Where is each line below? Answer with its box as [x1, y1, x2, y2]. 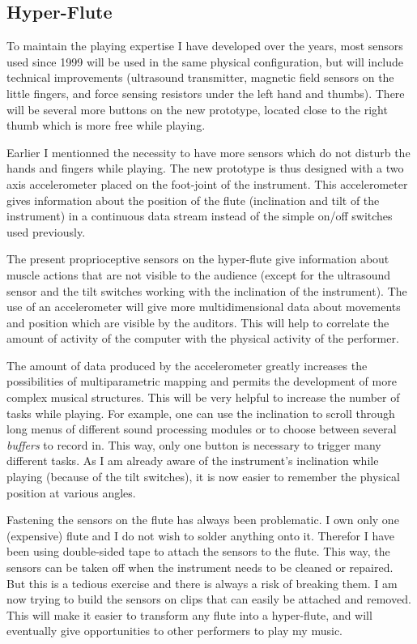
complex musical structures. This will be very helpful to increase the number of [6, 389, 400, 406]
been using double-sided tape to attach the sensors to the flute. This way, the [6, 543, 390, 560]
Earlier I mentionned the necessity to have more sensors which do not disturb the [6, 143, 411, 160]
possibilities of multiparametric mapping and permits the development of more [6, 373, 397, 390]
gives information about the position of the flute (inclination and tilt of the [6, 191, 380, 208]
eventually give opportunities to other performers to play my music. [6, 622, 343, 639]
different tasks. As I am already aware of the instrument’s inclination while [6, 452, 379, 469]
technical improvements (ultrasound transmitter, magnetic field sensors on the [6, 69, 394, 86]
